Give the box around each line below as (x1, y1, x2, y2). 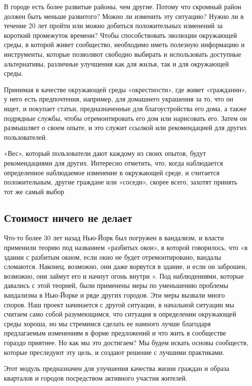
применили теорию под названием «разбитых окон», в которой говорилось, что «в (4, 242, 248, 252)
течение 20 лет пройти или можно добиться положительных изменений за (4, 20, 223, 31)
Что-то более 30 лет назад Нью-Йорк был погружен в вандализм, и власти (4, 233, 224, 243)
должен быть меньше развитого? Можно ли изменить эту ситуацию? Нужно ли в (4, 11, 244, 21)
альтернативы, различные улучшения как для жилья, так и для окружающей (4, 58, 229, 68)
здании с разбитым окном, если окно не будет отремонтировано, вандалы (4, 252, 221, 262)
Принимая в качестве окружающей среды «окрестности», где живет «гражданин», (4, 84, 247, 94)
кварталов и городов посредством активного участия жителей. (4, 372, 187, 383)
